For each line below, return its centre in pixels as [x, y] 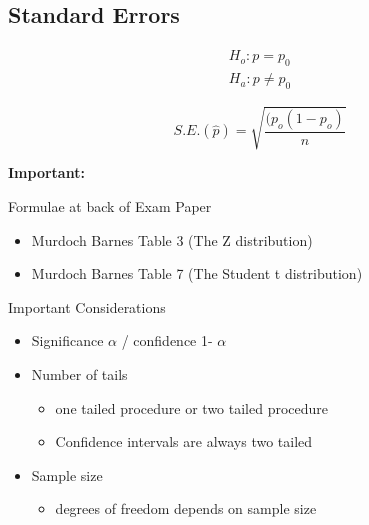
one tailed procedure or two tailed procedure [192, 407]
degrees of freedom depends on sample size [186, 508]
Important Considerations [87, 306]
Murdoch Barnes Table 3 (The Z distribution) [172, 239]
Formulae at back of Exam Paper [110, 206]
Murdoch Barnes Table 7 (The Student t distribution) [197, 273]
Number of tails [79, 373]
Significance [67, 340]
